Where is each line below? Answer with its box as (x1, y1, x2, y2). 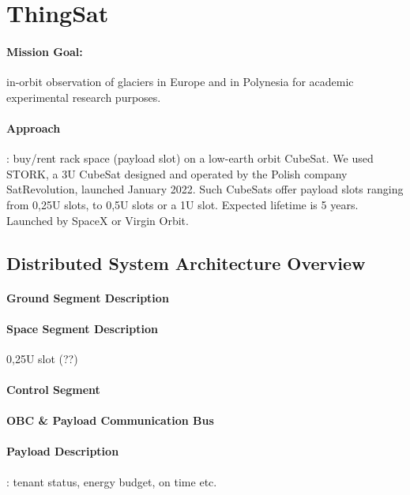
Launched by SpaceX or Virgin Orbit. (6, 212, 189, 228)
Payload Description (6, 443, 119, 459)
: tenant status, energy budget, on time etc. (6, 473, 217, 489)
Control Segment (6, 381, 100, 398)
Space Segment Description (6, 320, 158, 336)
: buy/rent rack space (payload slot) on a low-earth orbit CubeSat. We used (6, 150, 374, 167)
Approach (6, 119, 61, 136)
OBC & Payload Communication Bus (6, 412, 214, 429)
